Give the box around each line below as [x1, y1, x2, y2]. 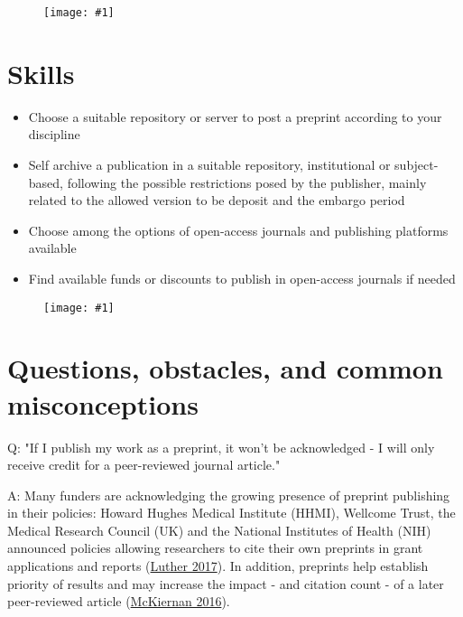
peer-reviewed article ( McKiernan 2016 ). [7, 592, 230, 611]
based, [28, 173, 63, 192]
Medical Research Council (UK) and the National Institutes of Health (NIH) [7, 520, 431, 539]
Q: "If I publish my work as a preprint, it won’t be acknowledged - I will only [7, 437, 435, 456]
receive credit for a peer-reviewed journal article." [7, 455, 281, 474]
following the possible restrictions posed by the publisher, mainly [67, 173, 427, 192]
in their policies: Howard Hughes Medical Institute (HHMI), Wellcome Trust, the [7, 503, 456, 522]
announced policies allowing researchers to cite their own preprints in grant [7, 538, 423, 557]
